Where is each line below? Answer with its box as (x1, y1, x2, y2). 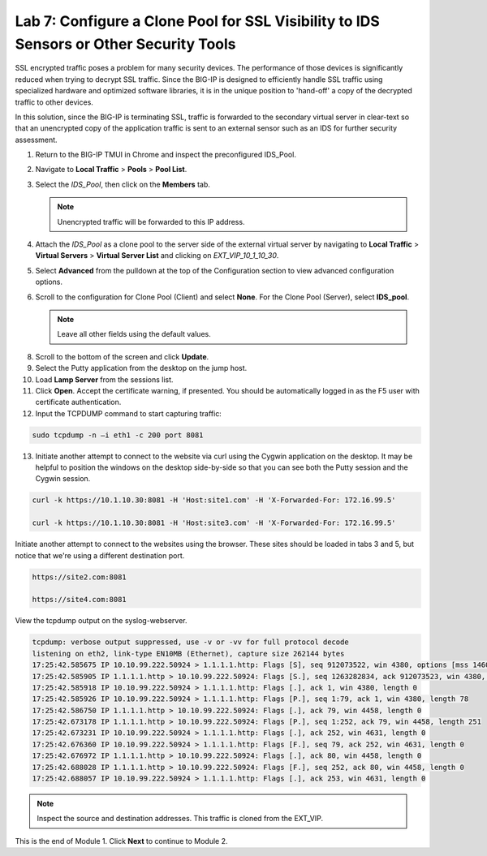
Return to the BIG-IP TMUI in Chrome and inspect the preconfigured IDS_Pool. (35, 150, 296, 160)
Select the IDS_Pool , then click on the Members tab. (35, 179, 211, 189)
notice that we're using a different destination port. (15, 550, 185, 560)
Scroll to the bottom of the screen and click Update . (35, 351, 209, 361)
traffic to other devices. (15, 97, 93, 107)
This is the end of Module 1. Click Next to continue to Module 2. (15, 836, 228, 845)
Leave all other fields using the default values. (57, 329, 211, 339)
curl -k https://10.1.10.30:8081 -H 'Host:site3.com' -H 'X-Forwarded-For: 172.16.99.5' (32, 518, 397, 527)
